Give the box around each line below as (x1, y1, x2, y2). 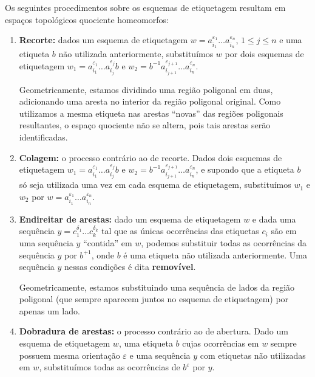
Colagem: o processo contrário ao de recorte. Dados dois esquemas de (19, 151, 282, 164)
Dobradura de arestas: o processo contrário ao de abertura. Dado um (19, 325, 288, 337)
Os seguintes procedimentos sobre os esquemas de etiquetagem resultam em (5, 1, 286, 13)
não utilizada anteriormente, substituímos (58, 47, 214, 60)
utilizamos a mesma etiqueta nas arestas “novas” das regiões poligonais (19, 106, 283, 119)
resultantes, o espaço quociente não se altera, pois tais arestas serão (19, 119, 271, 131)
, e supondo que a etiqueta (195, 163, 294, 176)
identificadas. (19, 131, 68, 144)
